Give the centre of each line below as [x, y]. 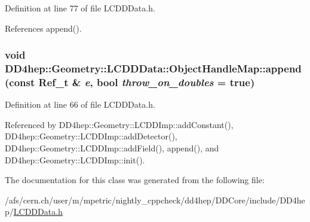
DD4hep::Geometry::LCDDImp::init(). [75, 159]
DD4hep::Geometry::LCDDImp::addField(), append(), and [112, 148]
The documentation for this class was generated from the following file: [135, 180]
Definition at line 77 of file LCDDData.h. [80, 8]
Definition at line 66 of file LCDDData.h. [80, 104]
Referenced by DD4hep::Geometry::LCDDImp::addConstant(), [119, 124]
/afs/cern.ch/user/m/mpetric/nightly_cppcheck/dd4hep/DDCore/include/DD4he [155, 200]
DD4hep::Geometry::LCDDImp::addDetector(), [91, 136]
